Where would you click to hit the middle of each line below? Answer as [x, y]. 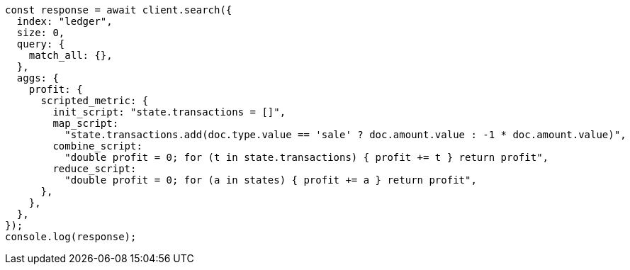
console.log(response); [71, 237]
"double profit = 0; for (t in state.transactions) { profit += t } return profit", [307, 157]
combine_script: [97, 146]
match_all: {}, [71, 55]
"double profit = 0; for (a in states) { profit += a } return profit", [271, 180]
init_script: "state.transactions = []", [169, 112]
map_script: [86, 123]
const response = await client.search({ [119, 10]
